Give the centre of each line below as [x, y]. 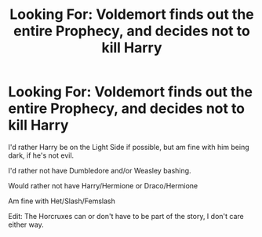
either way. [26, 224]
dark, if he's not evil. [41, 155]
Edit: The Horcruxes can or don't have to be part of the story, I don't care [126, 216]
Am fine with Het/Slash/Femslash [62, 201]
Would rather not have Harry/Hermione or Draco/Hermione [103, 185]
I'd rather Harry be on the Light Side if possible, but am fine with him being [129, 147]
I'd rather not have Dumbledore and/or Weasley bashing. [100, 170]
